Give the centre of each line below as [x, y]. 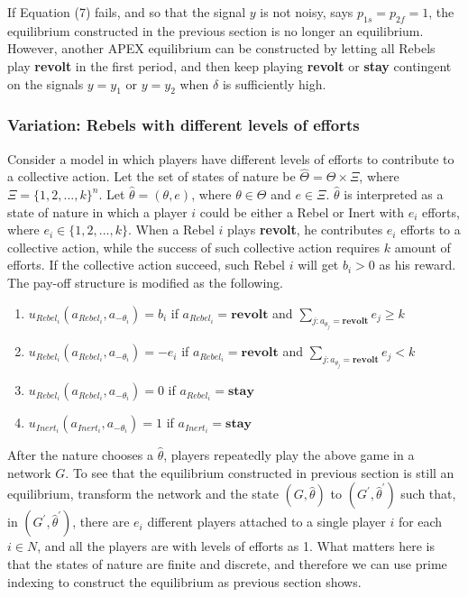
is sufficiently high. [274, 83]
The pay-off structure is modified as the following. [145, 282]
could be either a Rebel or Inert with [302, 211]
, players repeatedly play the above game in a [289, 455]
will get [318, 265]
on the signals [46, 83]
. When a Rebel [171, 230]
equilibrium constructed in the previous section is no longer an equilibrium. [216, 30]
